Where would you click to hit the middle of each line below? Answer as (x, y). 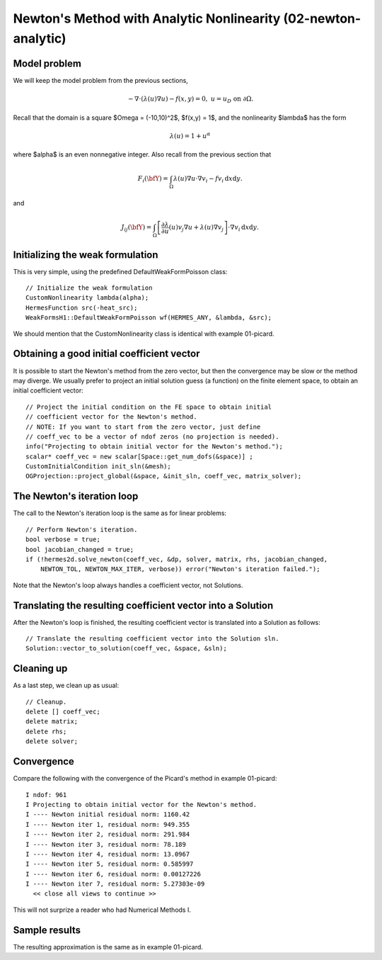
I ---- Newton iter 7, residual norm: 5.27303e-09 (115, 884)
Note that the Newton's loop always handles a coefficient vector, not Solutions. (128, 585)
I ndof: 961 (46, 795)
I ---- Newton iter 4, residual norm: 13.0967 (108, 854)
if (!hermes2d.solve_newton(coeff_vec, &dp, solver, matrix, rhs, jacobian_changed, (177, 559)
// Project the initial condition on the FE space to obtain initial (149, 407)
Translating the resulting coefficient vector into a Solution (143, 605)
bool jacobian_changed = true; (80, 549)
